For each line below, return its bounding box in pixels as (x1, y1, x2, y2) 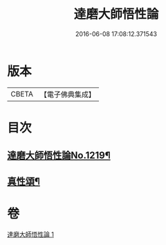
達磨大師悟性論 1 (7, 230, 54, 238)
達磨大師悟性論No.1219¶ (7, 150, 111, 162)
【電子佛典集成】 (39, 90, 95, 99)
